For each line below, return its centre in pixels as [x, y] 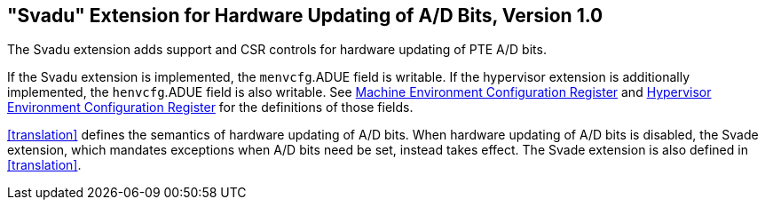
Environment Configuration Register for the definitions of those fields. [210, 107]
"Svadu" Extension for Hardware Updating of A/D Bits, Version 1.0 [305, 16]
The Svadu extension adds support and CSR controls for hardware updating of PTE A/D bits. [277, 50]
